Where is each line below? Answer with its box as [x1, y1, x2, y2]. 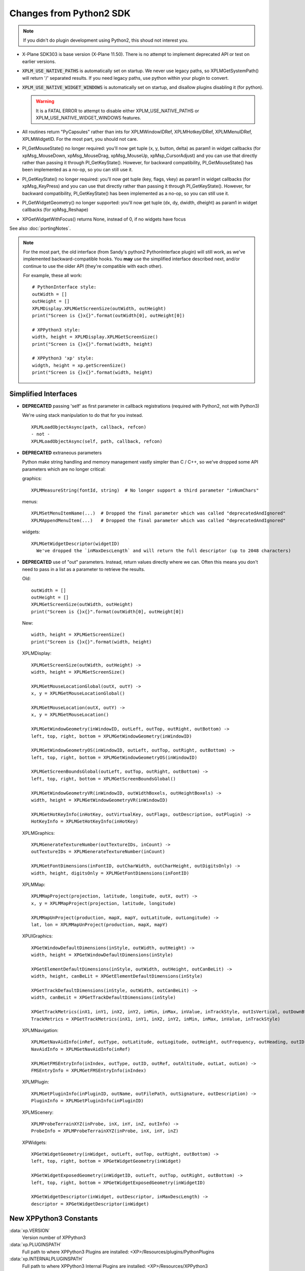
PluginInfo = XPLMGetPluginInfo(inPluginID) [31, 1098, 144, 1104]
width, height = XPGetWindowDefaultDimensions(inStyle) [31, 952, 173, 958]
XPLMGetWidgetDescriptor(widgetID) [31, 540, 120, 547]
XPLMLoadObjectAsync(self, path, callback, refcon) [31, 438, 163, 444]
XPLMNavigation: [22, 1027, 58, 1033]
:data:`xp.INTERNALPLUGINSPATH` [9, 1256, 84, 1262]
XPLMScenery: [22, 1109, 54, 1115]
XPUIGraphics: [22, 933, 53, 939]
